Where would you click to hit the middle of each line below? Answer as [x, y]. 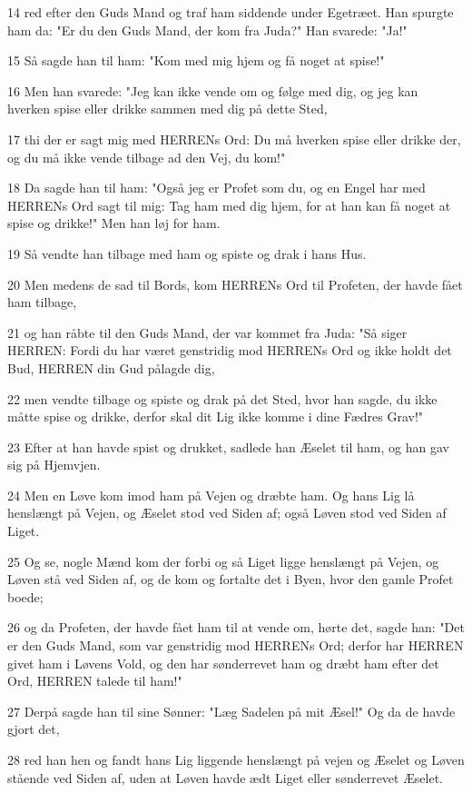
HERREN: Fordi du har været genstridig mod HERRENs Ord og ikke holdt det [230, 350]
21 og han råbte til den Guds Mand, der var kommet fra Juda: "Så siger [207, 332]
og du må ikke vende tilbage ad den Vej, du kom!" [147, 157]
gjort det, [34, 729]
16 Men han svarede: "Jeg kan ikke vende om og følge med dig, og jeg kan [213, 90]
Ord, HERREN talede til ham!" [95, 681]
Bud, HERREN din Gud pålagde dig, [111, 367]
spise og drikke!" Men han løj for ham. [114, 223]
